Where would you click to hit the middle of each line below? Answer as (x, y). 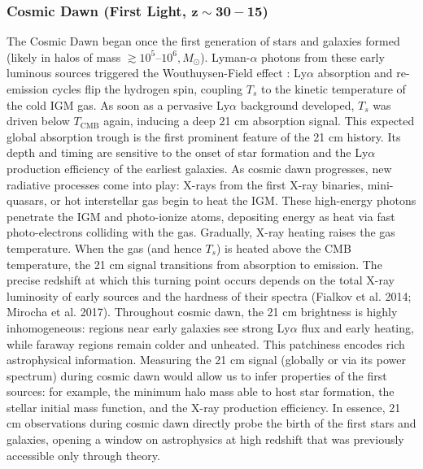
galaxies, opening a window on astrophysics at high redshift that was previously (205, 439)
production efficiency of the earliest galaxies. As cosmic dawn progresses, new (199, 168)
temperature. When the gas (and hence (104, 248)
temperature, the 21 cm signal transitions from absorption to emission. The (194, 264)
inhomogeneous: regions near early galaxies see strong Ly (148, 327)
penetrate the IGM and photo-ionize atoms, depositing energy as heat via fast (201, 216)
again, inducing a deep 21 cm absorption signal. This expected (259, 121)
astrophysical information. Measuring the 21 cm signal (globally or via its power (206, 360)
